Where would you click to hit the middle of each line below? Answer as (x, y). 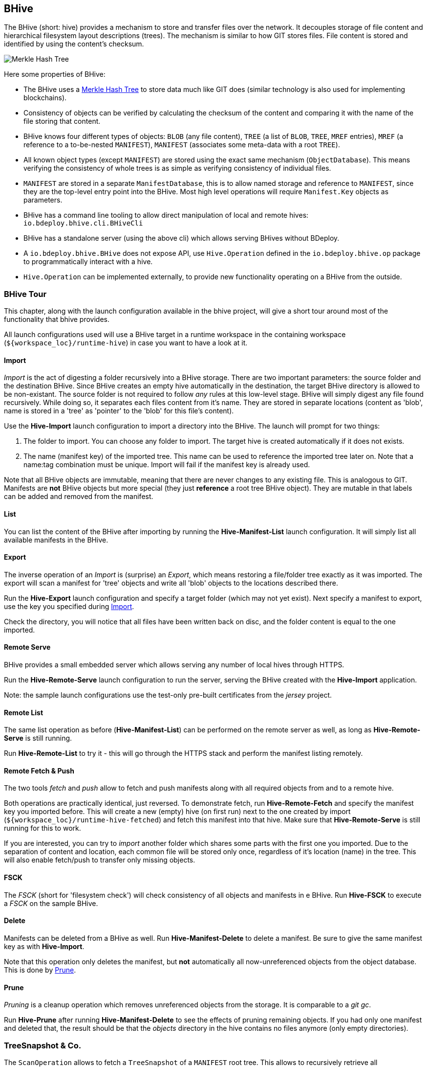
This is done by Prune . (40, 970)
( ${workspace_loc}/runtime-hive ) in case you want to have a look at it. (126, 343)
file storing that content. (62, 121)
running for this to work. (43, 828)
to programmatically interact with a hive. (88, 262)
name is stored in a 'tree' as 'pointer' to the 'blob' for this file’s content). (119, 411)
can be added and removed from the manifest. (79, 497)
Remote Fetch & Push (39, 771)
